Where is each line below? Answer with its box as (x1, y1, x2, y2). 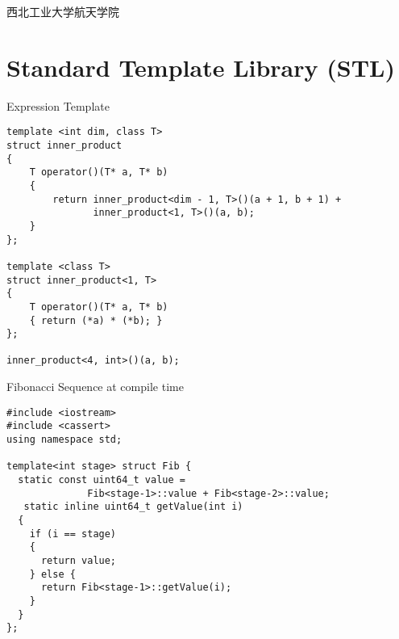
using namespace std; (6, 434, 123, 446)
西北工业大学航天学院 (6, 3, 119, 19)
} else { (29, 568, 76, 580)
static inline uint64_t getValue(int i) (23, 501, 243, 513)
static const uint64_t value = (18, 474, 185, 486)
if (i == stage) (29, 528, 117, 540)
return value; (40, 554, 117, 566)
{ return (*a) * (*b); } (29, 314, 163, 326)
